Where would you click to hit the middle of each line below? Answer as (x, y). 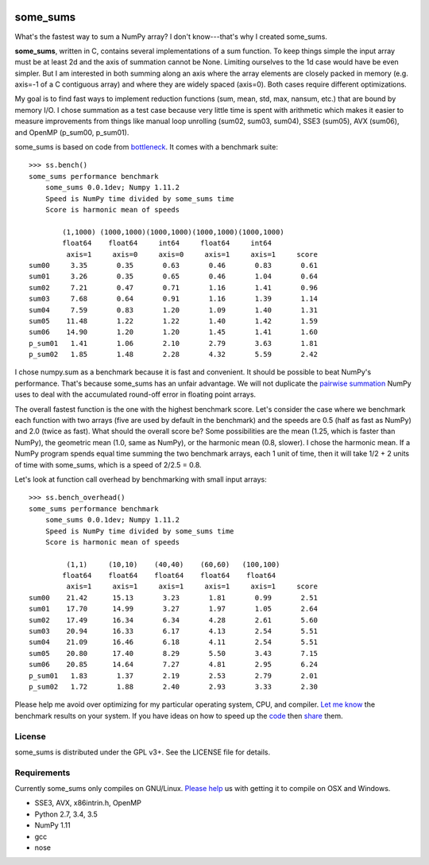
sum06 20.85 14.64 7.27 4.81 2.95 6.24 (173, 665)
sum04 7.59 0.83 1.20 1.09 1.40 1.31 (173, 310)
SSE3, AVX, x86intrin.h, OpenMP (88, 803)
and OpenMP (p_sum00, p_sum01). (72, 132)
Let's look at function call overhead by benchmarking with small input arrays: (141, 479)
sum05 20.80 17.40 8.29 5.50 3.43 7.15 (173, 653)
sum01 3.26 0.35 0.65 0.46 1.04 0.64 (173, 277)
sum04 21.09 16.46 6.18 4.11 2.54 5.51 (173, 642)
